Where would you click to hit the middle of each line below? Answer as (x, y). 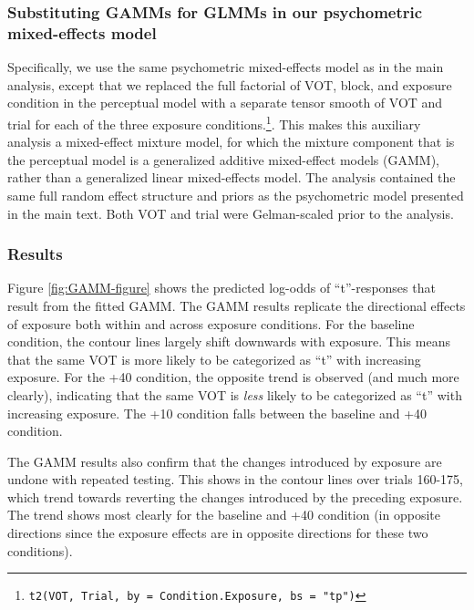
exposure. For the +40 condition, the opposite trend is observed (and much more (233, 377)
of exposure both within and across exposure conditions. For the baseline (211, 323)
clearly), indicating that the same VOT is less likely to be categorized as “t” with (235, 394)
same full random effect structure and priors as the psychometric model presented (236, 195)
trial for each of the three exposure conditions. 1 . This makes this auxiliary (214, 122)
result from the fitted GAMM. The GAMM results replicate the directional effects (237, 305)
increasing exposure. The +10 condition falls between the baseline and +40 (217, 413)
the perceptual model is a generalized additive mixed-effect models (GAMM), (223, 159)
